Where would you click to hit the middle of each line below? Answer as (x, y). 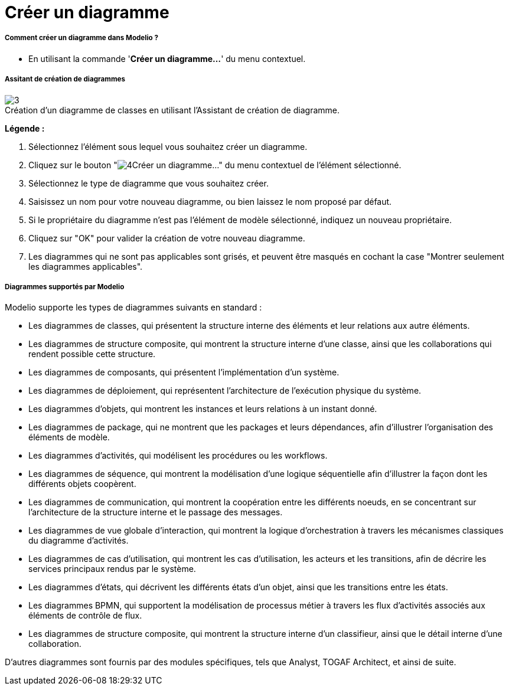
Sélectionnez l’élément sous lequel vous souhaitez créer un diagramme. (168, 146)
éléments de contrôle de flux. (85, 616)
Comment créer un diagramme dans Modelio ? (81, 38)
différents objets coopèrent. (82, 484)
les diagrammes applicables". (86, 266)
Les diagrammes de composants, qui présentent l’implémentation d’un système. (184, 372)
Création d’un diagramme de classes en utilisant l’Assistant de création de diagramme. (172, 110)
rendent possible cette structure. (92, 354)
